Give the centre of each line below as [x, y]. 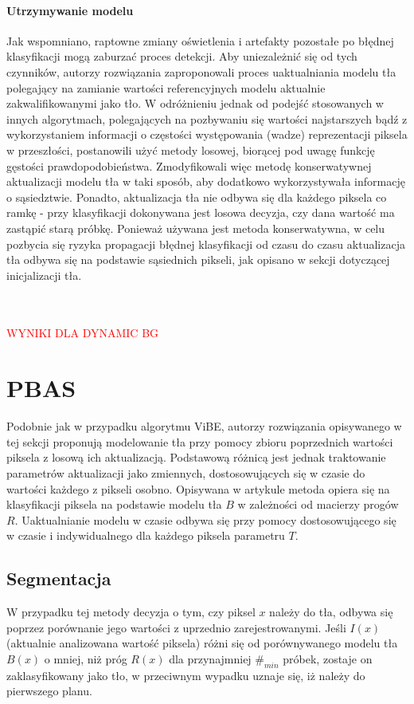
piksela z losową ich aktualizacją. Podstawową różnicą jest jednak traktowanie [196, 457]
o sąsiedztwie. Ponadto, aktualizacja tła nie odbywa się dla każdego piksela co [197, 197]
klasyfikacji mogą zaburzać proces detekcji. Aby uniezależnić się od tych [182, 56]
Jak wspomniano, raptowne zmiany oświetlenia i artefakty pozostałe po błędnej [200, 40]
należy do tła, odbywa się [331, 612]
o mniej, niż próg [86, 658]
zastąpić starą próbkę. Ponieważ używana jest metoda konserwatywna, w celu [196, 228]
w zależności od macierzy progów [318, 504]
